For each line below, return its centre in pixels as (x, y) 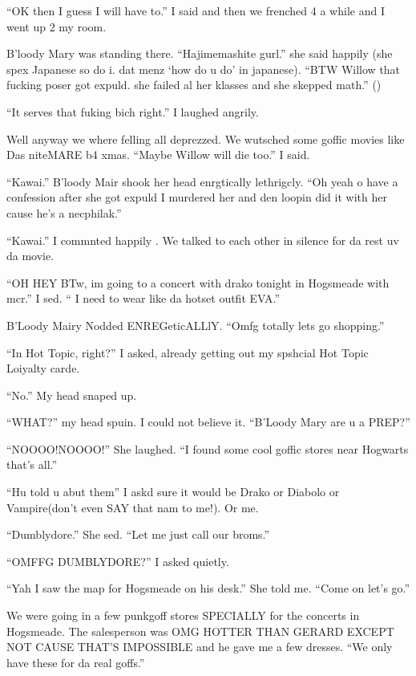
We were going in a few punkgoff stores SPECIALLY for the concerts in (183, 615)
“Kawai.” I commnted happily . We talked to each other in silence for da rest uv (203, 240)
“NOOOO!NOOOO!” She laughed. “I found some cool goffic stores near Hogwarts (208, 448)
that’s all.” (32, 464)
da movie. (30, 256)
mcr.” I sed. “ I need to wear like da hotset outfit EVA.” (143, 298)
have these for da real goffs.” (76, 662)
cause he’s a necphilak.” (64, 212)
